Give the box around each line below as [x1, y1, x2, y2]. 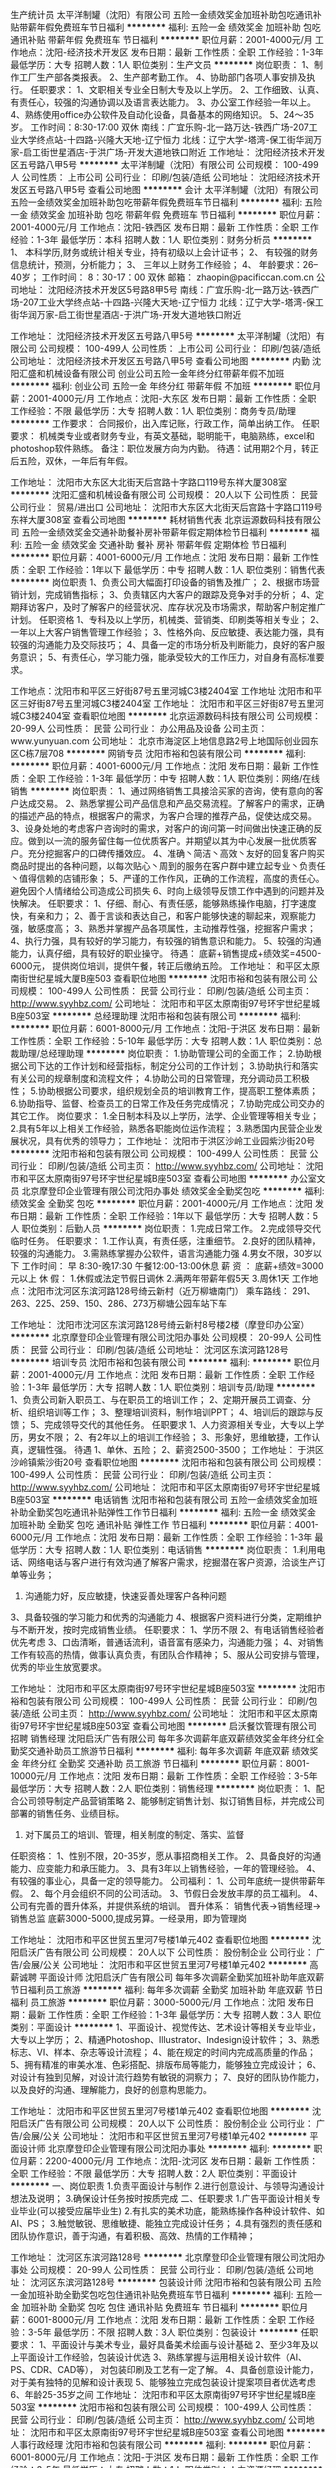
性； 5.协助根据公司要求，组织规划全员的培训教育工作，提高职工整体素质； [10, 1085, 318, 1097]
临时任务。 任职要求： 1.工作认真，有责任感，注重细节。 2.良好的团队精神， [10, 1235, 322, 1247]
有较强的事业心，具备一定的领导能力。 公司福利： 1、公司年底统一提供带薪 [10, 1875, 317, 1887]
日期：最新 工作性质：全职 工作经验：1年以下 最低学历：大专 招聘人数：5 [18, 1210, 318, 1222]
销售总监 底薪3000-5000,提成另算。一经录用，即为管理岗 [10, 1913, 247, 1924]
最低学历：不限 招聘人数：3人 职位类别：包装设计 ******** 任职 [53, 2326, 319, 2338]
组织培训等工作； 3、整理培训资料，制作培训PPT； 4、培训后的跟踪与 [27, 1406, 315, 1418]
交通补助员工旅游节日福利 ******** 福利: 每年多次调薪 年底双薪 [27, 1745, 290, 1757]
